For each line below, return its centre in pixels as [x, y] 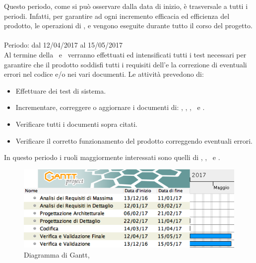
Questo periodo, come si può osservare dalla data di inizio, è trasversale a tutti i [126, 6]
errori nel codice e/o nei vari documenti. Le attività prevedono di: [104, 74]
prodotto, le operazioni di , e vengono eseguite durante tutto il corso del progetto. [128, 26]
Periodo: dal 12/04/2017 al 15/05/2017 [64, 45]
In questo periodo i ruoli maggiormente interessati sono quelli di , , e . [112, 157]
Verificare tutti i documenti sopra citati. [77, 124]
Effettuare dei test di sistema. [61, 90]
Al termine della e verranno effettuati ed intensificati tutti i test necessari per [125, 54]
